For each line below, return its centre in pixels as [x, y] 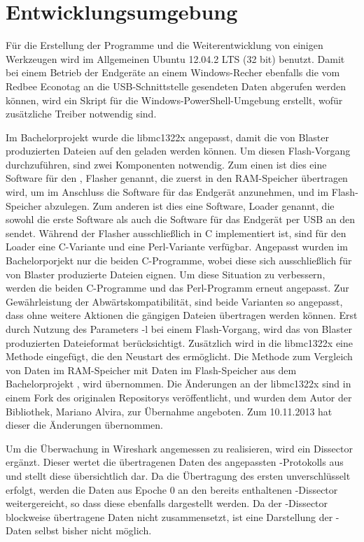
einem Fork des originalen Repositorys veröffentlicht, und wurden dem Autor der [179, 397]
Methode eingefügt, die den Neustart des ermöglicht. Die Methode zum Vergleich [179, 356]
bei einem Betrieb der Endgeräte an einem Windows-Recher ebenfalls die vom [173, 72]
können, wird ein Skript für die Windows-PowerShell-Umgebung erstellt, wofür [174, 100]
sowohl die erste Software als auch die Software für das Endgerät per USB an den [181, 219]
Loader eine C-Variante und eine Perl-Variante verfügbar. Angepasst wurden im [177, 247]
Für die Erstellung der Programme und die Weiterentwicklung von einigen [164, 45]
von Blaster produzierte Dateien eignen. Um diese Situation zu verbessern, [166, 274]
